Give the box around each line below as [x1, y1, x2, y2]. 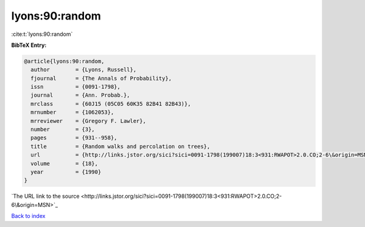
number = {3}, [30, 126, 96, 133]
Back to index [11, 212, 46, 220]
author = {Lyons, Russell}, [30, 66, 137, 73]
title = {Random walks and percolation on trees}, [30, 143, 210, 150]
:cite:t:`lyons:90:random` [11, 30, 73, 38]
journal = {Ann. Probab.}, [30, 92, 130, 99]
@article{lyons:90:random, [24, 58, 105, 65]
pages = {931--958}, [30, 134, 118, 141]
